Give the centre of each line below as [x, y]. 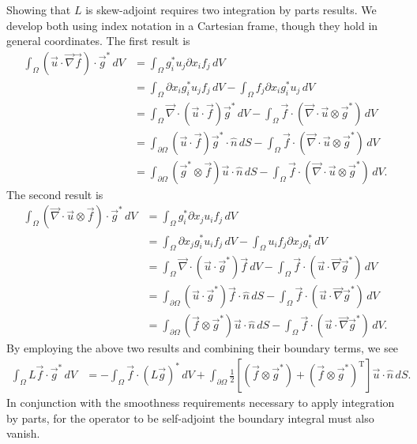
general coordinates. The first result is [98, 41]
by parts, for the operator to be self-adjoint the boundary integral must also [190, 418]
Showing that [39, 9]
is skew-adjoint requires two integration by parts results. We [231, 9]
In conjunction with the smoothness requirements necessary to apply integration [201, 403]
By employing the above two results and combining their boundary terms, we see [203, 348]
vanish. [23, 433]
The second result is [55, 194]
